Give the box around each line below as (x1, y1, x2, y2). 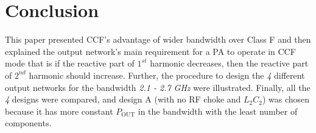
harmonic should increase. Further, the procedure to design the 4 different (29, 68, 305, 81)
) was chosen (262, 93, 310, 106)
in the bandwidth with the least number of (138, 104, 298, 117)
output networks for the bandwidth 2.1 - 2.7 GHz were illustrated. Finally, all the (5, 81, 311, 93)
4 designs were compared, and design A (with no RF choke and (5, 93, 241, 106)
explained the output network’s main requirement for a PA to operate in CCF (5, 45, 296, 57)
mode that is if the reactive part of (5, 57, 135, 70)
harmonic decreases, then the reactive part (150, 57, 309, 70)
